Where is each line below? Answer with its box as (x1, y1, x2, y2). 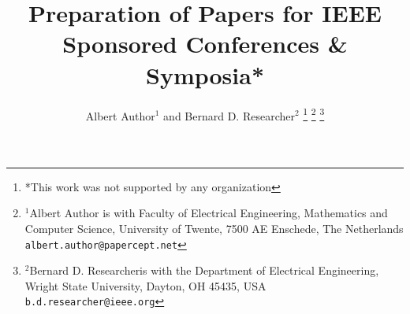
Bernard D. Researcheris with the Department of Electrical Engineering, (29, 262, 379, 279)
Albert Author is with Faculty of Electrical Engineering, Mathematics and (29, 205, 388, 221)
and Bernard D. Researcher (163, 107, 295, 124)
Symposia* (146, 58, 264, 91)
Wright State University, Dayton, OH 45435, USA (24, 277, 266, 294)
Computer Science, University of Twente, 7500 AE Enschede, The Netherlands (24, 220, 404, 236)
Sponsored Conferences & (62, 28, 348, 60)
